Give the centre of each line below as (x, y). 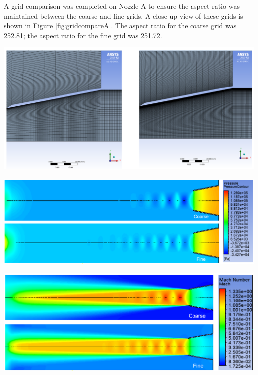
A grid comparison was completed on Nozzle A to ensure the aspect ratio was (122, 6)
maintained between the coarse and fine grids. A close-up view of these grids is (124, 16)
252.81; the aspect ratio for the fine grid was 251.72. (83, 35)
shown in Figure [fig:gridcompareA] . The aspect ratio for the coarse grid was (120, 26)
